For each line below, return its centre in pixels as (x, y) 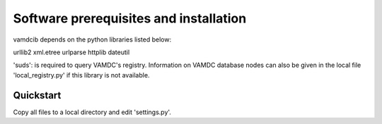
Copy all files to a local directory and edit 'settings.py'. (92, 112)
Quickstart (37, 95)
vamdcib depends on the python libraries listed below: (92, 39)
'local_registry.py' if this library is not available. (81, 75)
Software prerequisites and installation (130, 18)
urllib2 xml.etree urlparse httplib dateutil (71, 52)
